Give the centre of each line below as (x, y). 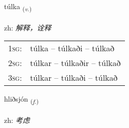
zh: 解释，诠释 (28, 27)
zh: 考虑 (17, 120)
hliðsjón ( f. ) (22, 100)
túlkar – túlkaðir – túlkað (75, 63)
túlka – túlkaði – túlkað (72, 48)
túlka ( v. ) (18, 7)
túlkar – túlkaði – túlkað (74, 78)
